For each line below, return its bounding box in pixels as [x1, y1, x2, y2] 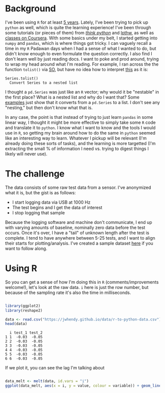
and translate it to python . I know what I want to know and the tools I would [5, 124, 156, 131]
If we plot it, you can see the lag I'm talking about [5, 365, 105, 371]
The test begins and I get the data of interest [12, 204, 103, 210]
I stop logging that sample [12, 210, 65, 215]
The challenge [5, 168, 65, 179]
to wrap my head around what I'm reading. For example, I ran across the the [5, 61, 159, 67]
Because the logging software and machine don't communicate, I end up [5, 219, 152, 225]
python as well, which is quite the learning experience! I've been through [5, 24, 151, 30]
